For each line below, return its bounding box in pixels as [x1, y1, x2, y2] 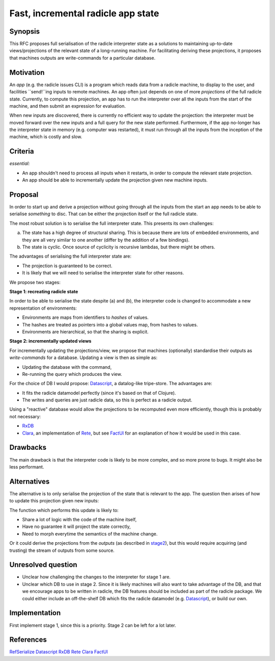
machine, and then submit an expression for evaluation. [9, 103, 126, 109]
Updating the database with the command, [22, 364, 112, 370]
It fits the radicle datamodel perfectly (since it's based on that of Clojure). [22, 390, 176, 396]
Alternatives [9, 477, 50, 486]
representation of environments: [9, 305, 77, 311]
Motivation [9, 68, 45, 77]
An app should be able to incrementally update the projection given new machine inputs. [22, 177, 208, 183]
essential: [9, 161, 30, 167]
